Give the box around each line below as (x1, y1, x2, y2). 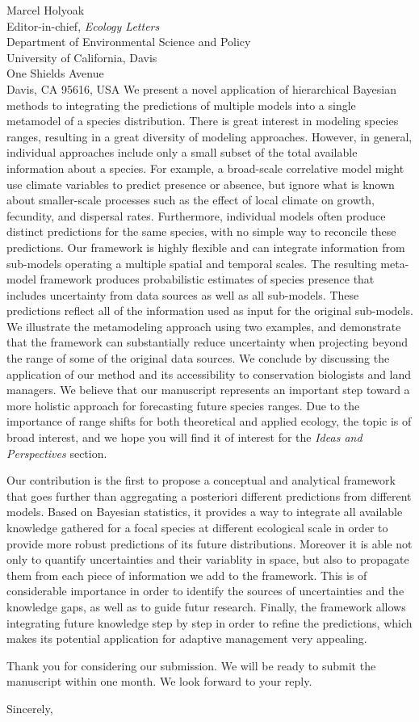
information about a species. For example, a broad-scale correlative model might (6, 159, 404, 176)
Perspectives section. (6, 444, 107, 461)
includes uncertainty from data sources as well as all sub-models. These (6, 286, 359, 303)
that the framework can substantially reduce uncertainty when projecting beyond (6, 334, 408, 351)
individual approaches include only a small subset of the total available (6, 144, 358, 161)
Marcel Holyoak (6, 2, 85, 18)
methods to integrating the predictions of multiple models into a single (6, 96, 356, 113)
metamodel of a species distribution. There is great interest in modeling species (6, 112, 399, 129)
